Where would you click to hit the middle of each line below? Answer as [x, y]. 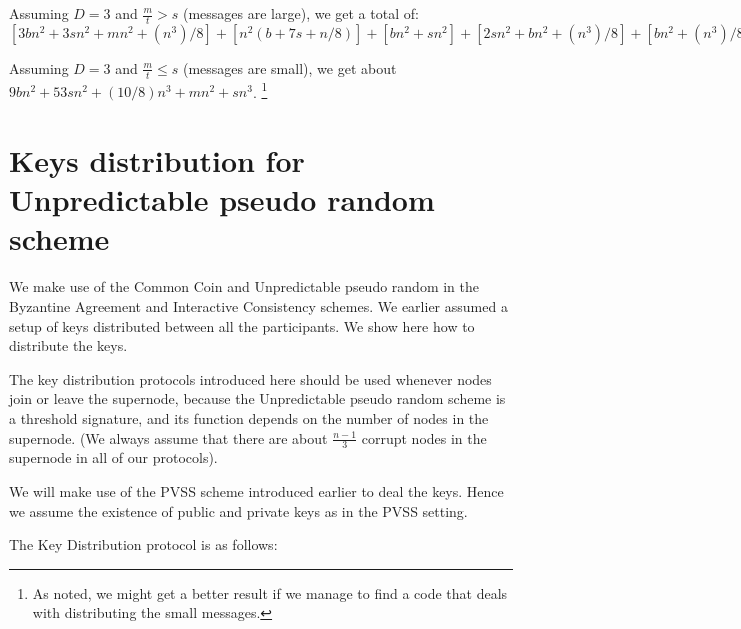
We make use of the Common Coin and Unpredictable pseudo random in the [244, 286]
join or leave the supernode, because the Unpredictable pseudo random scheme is [257, 398]
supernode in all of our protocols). [113, 457]
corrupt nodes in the [424, 437]
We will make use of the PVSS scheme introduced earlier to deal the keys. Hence [256, 490]
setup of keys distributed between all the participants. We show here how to [242, 325]
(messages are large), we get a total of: [300, 13]
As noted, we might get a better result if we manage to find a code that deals [270, 592]
